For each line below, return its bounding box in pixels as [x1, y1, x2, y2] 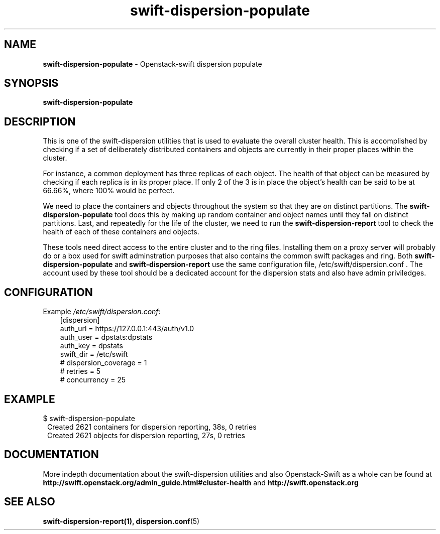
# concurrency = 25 [60, 375, 126, 384]
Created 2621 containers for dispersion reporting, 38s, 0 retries [47, 422, 257, 431]
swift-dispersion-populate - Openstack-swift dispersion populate [43, 59, 262, 68]
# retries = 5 [60, 367, 101, 376]
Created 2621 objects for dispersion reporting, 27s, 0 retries [47, 431, 245, 440]
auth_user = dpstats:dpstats [60, 333, 153, 342]
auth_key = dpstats [60, 341, 123, 350]
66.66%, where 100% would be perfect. [43, 186, 175, 195]
